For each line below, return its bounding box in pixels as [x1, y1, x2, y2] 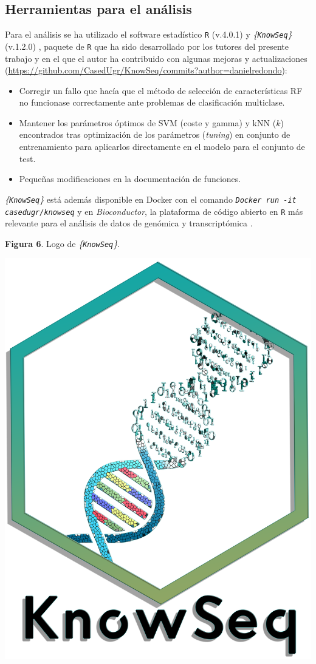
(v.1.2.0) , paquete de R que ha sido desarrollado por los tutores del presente [5, 39, 289, 52]
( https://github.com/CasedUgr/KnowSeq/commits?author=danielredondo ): [5, 64, 287, 76]
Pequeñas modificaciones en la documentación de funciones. [19, 172, 241, 185]
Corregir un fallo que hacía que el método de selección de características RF [19, 84, 303, 97]
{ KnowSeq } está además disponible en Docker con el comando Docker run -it [5, 192, 297, 205]
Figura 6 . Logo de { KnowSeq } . [5, 237, 120, 249]
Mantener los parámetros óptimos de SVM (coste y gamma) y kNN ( [19, 116, 276, 129]
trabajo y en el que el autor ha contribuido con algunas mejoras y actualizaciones [5, 52, 307, 64]
